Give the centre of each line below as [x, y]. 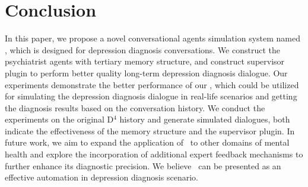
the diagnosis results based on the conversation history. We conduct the [135, 107]
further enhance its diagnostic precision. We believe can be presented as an [143, 165]
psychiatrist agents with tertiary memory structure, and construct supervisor [145, 61]
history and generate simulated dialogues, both [205, 119]
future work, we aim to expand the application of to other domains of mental [147, 142]
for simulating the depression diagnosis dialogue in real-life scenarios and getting [151, 96]
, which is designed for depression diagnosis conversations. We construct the [143, 49]
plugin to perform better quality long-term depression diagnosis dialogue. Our [146, 72]
